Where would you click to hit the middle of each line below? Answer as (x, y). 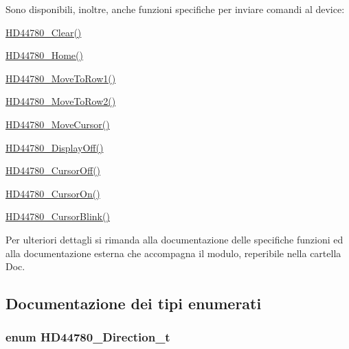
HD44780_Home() (44, 55)
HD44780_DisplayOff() (55, 147)
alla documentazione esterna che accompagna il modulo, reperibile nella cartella (173, 253)
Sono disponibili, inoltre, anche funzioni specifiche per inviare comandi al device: (175, 9)
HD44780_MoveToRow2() (61, 101)
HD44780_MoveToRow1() (61, 78)
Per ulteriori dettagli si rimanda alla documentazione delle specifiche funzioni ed (174, 239)
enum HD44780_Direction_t (88, 337)
